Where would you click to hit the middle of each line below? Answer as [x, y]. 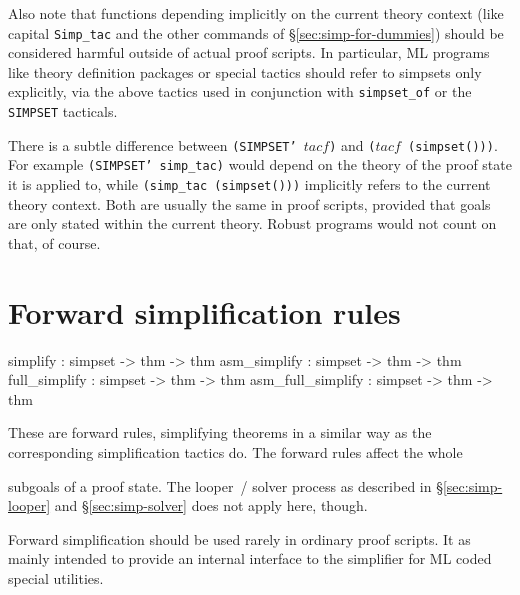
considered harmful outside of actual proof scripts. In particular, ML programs [249, 52]
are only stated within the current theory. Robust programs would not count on [252, 223]
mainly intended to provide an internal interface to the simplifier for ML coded [250, 558]
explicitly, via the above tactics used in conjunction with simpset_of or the [240, 91]
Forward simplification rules [204, 311]
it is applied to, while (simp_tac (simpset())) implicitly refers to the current [249, 184]
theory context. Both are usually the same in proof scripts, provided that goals [249, 203]
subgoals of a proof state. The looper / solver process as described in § [225, 485]
